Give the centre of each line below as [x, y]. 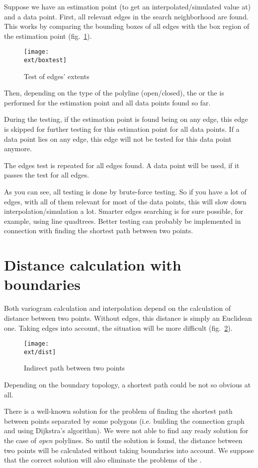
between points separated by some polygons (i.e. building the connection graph [124, 421]
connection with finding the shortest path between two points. [99, 231]
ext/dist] [40, 352]
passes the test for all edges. [47, 175]
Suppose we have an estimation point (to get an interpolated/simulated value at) [128, 6]
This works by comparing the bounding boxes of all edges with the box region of [127, 26]
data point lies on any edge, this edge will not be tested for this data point [118, 139]
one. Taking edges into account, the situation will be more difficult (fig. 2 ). [118, 328]
